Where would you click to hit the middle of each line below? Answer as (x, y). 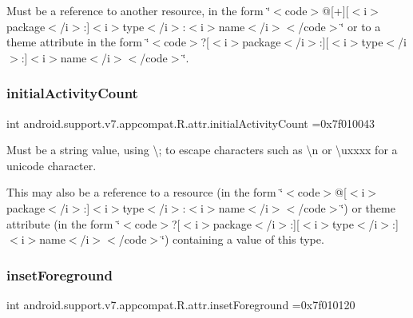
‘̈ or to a (361, 26)
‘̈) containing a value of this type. (243, 239)
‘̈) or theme (368, 207)
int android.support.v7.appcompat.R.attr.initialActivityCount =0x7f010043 (191, 123)
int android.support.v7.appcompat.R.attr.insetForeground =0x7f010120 (181, 304)
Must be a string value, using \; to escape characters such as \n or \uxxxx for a (202, 150)
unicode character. (52, 165)
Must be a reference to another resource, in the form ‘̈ (139, 10)
